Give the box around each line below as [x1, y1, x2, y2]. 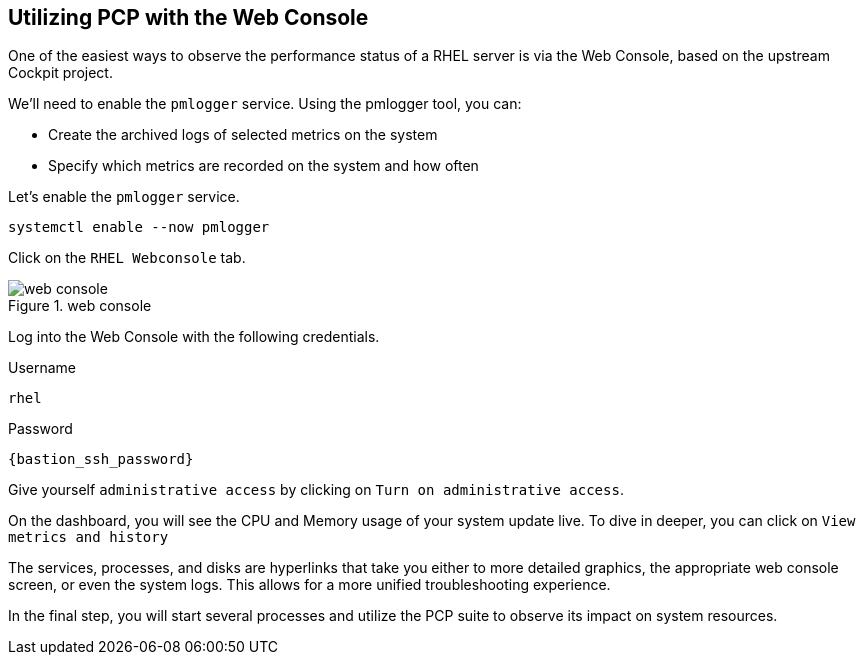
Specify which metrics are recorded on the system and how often [48, 157, 479, 175]
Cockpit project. [8, 64, 113, 82]
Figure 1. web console [8, 297, 152, 315]
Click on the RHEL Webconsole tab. [8, 249, 246, 267]
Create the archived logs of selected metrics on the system [48, 126, 438, 144]
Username [8, 359, 77, 377]
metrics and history [8, 529, 169, 546]
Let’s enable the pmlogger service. [8, 188, 240, 206]
